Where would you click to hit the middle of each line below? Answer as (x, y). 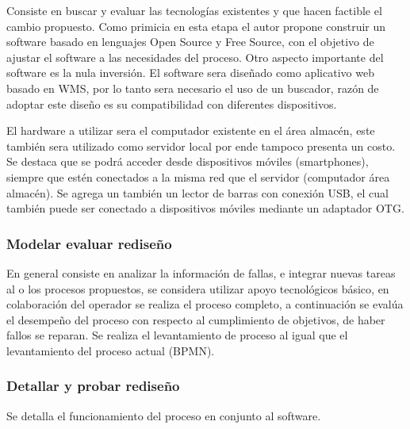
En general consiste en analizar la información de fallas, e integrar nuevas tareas (201, 272)
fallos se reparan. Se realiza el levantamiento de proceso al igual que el (177, 335)
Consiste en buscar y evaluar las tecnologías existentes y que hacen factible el (194, 10)
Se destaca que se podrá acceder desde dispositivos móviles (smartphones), (188, 161)
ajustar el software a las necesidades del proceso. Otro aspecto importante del (195, 57)
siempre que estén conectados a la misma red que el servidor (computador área (198, 176)
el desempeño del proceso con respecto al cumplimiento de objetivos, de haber (196, 319)
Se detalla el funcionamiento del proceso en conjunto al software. (164, 415)
